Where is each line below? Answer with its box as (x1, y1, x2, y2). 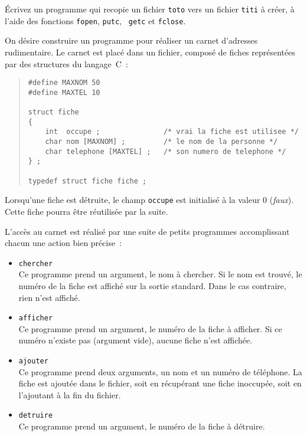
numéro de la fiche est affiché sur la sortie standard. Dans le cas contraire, (18, 280, 286, 291)
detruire (18, 411, 53, 420)
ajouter (18, 357, 48, 366)
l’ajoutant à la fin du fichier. (18, 388, 121, 401)
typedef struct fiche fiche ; (28, 176, 147, 185)
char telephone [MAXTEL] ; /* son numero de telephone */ (45, 147, 286, 156)
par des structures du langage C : (5, 57, 128, 70)
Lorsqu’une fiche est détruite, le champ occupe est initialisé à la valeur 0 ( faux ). (5, 194, 294, 206)
